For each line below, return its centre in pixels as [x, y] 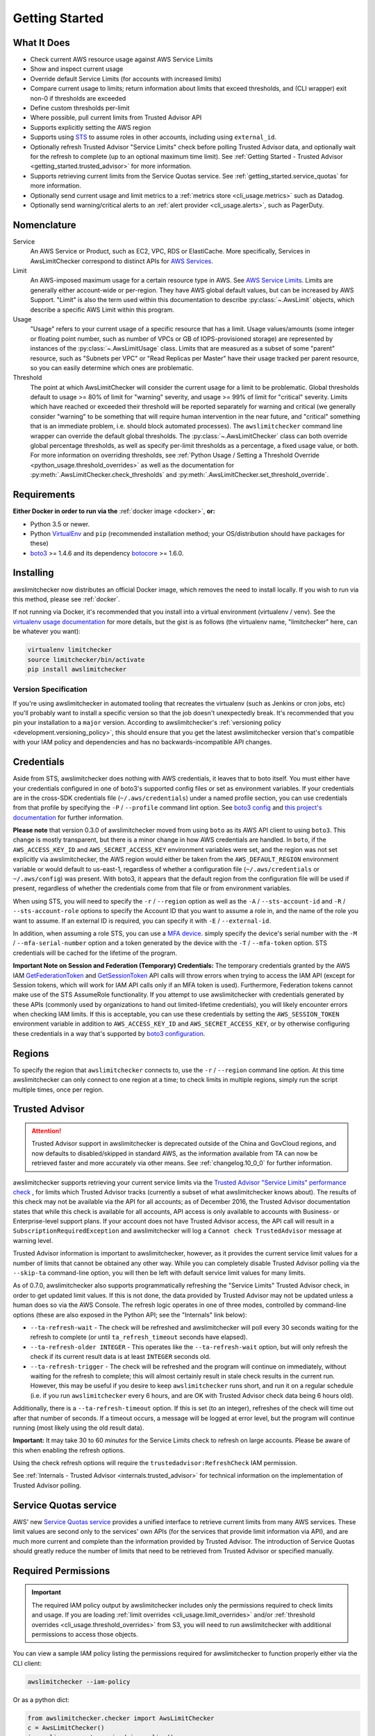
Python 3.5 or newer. [60, 524]
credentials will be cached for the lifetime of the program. [95, 953]
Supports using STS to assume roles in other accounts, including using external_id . [153, 137]
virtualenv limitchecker [70, 650]
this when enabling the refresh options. [69, 1450]
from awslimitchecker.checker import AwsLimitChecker [121, 1718]
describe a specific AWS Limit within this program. [102, 310]
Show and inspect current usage [77, 69]
